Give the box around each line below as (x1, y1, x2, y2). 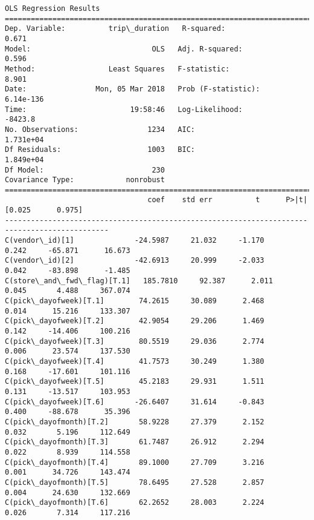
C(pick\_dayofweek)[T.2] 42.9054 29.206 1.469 (5, 317, 264, 326)
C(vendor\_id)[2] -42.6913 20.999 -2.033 (5, 256, 264, 265)
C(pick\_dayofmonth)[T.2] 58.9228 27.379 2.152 (5, 417, 264, 426)
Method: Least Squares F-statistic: (5, 64, 230, 73)
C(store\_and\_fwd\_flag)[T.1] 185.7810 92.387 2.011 (5, 276, 273, 285)
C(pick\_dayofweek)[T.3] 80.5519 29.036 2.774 (5, 337, 264, 346)
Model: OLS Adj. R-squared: (5, 44, 243, 53)
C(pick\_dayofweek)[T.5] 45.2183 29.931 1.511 (5, 377, 264, 386)
